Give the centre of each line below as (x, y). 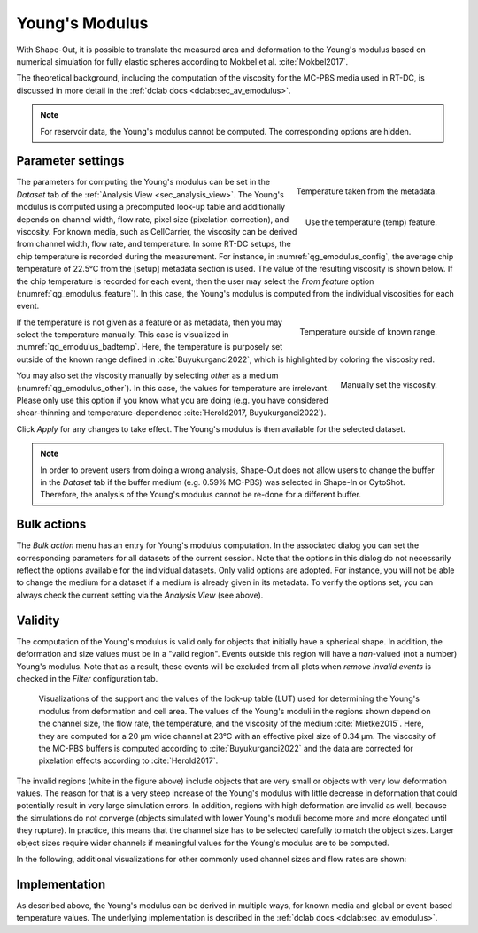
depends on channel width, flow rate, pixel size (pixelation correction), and (153, 219)
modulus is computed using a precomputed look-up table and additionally (151, 207)
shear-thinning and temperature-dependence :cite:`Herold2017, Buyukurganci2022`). (171, 413)
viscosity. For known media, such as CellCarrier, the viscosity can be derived (157, 231)
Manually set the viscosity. (389, 385)
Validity (38, 620)
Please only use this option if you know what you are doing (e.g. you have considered (172, 401)
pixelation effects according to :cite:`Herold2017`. (128, 760)
